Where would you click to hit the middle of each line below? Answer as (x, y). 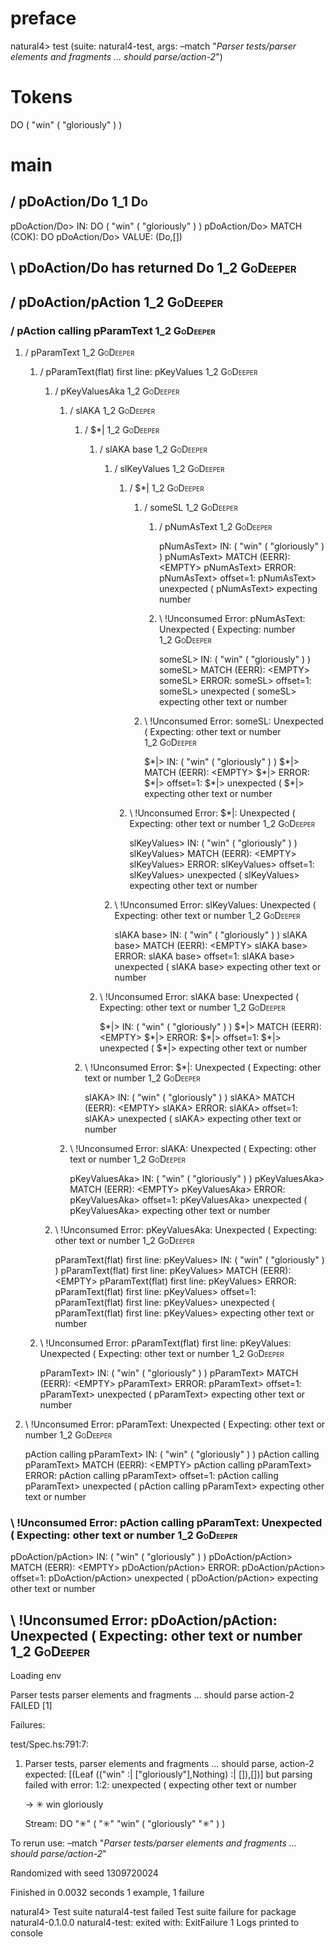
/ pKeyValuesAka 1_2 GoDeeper (117, 391)
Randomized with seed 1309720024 (84, 1873)
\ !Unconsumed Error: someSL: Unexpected (234, 721)
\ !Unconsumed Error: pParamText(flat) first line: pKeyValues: (165, 1343)
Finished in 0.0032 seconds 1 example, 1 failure (107, 1893)
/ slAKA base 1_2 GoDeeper (153, 449)
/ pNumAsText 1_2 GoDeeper (215, 526)
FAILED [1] (31, 1706)
